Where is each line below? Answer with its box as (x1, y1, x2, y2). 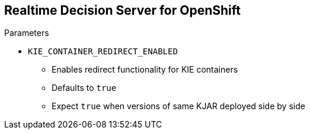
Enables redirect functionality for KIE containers (52, 64, 238, 75)
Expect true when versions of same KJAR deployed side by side (52, 101, 305, 112)
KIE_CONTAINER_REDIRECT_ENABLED (28, 47, 178, 57)
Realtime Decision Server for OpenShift (4, 3, 241, 18)
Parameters (4, 28, 49, 38)
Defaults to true (52, 83, 117, 93)
